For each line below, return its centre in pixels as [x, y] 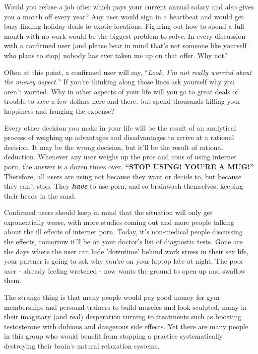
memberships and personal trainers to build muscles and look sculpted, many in [126, 307]
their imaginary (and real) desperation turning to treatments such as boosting [123, 317]
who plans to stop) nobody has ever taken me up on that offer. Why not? [116, 55]
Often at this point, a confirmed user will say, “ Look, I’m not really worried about [128, 72]
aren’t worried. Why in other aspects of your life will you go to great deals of [121, 91]
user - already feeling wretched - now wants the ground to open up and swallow [125, 270]
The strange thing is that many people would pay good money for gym [112, 297]
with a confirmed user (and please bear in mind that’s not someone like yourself [125, 45]
